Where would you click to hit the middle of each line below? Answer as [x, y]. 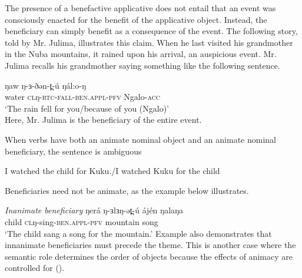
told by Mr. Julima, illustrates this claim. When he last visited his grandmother [149, 42]
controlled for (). [35, 268]
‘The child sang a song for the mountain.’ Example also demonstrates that [138, 233]
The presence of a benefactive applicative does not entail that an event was [140, 8]
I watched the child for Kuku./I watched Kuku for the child [112, 171]
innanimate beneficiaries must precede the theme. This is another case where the [150, 245]
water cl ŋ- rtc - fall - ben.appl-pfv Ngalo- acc [83, 97]
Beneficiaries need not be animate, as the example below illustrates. [127, 190]
